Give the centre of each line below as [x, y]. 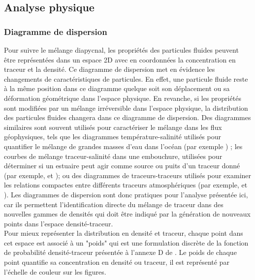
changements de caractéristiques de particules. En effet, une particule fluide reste [126, 78]
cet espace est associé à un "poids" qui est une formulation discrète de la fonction [126, 242]
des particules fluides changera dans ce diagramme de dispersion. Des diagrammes [127, 117]
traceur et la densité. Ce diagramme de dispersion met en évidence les [110, 69]
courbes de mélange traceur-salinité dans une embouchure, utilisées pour [113, 156]
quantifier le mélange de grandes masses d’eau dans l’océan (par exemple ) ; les [123, 146]
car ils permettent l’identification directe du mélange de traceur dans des [114, 204]
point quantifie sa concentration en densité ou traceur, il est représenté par [117, 262]
